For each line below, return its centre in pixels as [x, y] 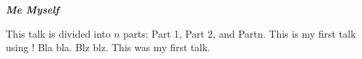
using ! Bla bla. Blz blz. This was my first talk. [108, 47]
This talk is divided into [58, 33]
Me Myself [33, 9]
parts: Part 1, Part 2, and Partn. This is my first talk [240, 33]
